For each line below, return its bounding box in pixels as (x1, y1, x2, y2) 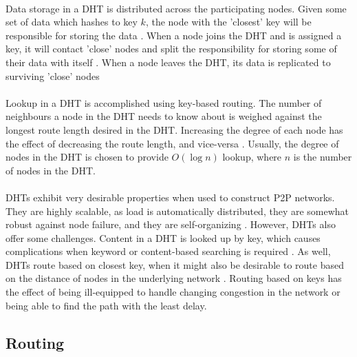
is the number (293, 150, 352, 164)
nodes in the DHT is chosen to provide (6, 150, 169, 164)
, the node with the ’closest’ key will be (145, 14, 312, 29)
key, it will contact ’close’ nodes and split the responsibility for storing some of (6, 41, 337, 56)
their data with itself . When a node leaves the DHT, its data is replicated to (6, 54, 331, 69)
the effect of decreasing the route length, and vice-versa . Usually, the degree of (6, 136, 339, 150)
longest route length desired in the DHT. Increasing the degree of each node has (6, 122, 343, 136)
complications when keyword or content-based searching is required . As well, (6, 244, 331, 258)
